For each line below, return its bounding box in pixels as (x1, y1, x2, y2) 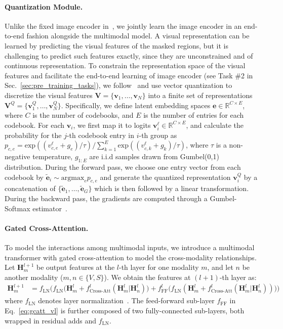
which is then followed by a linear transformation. (94, 183, 249, 194)
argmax (61, 174, 85, 181)
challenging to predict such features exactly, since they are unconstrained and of (5, 50, 253, 61)
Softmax (5, 203, 30, 213)
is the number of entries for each (143, 110, 244, 120)
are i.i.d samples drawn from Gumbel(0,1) (89, 151, 219, 162)
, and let (207, 262, 233, 272)
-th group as (139, 129, 177, 140)
